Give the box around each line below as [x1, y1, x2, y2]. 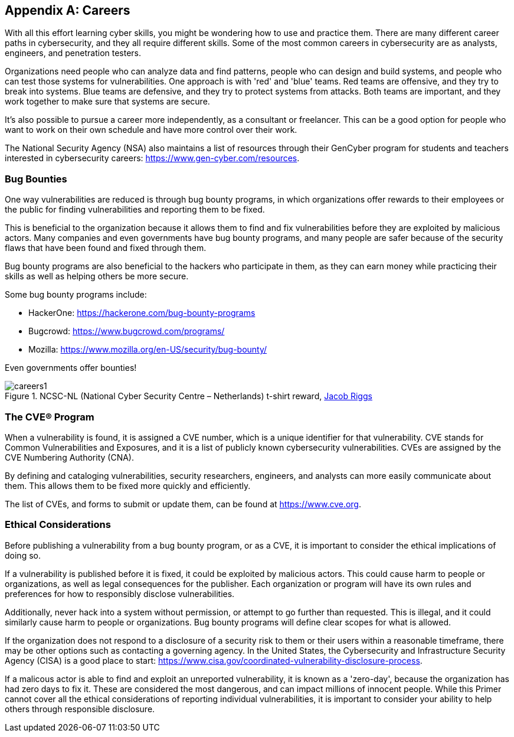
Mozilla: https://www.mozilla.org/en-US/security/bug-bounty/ [28, 344, 267, 355]
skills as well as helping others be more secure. [5, 271, 189, 282]
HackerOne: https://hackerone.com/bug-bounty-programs [28, 308, 256, 318]
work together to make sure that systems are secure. [5, 96, 210, 107]
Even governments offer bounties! [5, 363, 137, 373]
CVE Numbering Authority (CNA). [5, 452, 134, 462]
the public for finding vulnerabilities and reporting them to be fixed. [5, 204, 265, 215]
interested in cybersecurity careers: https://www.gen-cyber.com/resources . [5, 153, 300, 164]
